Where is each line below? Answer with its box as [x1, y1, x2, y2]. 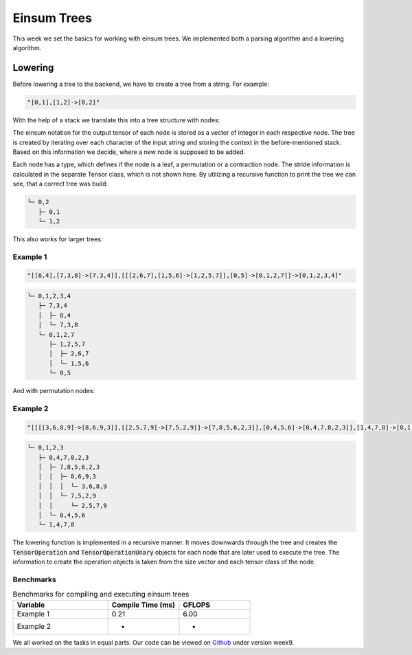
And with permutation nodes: [12, 387, 95, 395]
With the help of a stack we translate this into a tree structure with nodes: [12, 115, 220, 124]
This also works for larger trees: [12, 234, 103, 243]
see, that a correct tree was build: [12, 179, 108, 188]
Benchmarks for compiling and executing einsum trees [12, 590, 190, 599]
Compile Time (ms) [111, 600, 175, 610]
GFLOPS [183, 600, 211, 610]
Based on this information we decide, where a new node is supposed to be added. [12, 148, 246, 156]
